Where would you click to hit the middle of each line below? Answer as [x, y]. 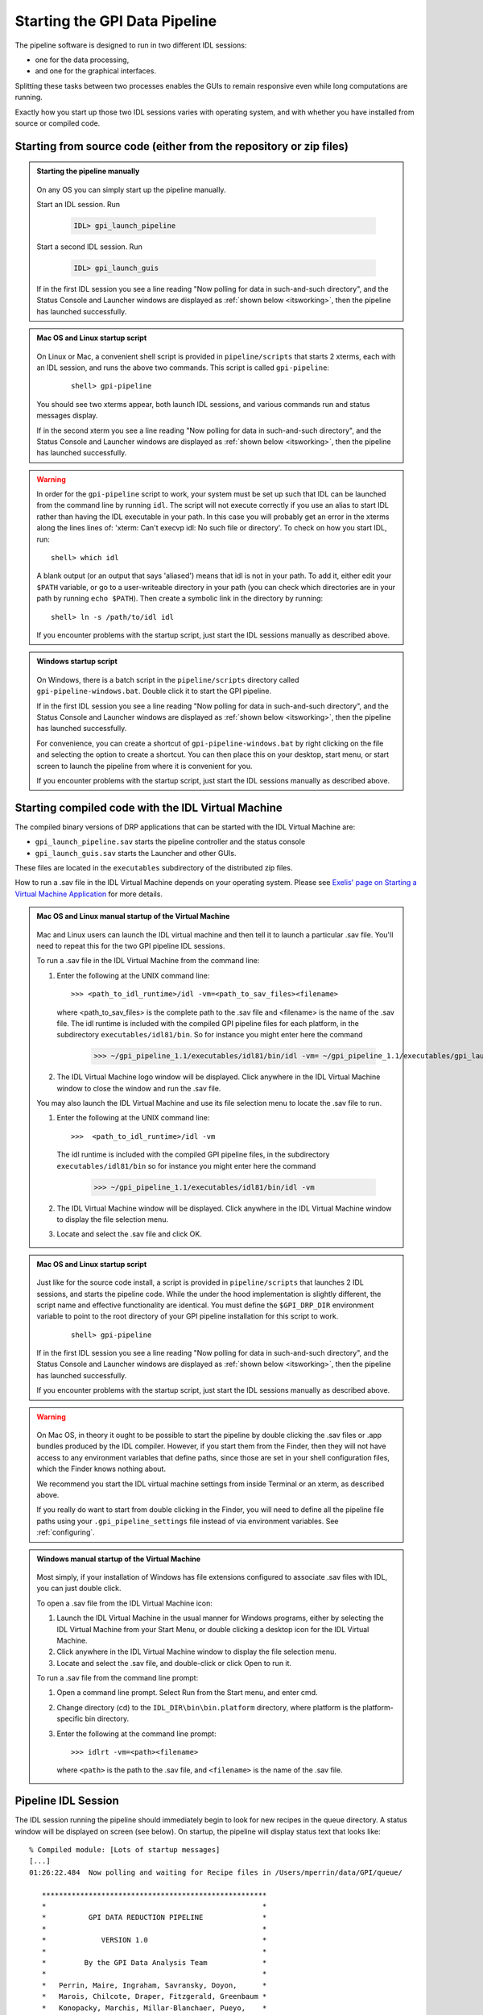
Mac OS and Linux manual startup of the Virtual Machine [133, 916]
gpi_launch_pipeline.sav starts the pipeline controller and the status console [170, 841]
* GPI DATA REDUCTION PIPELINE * [154, 1917]
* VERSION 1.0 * [154, 1940]
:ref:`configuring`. [66, 1532]
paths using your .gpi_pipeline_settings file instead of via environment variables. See [188, 1521]
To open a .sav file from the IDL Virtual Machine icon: [125, 1603]
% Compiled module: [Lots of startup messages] [125, 1850]
